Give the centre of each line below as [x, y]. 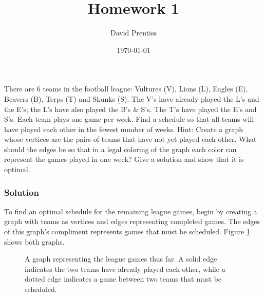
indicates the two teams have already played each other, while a [125, 269]
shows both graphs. [34, 241]
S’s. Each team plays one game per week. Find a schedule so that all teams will [129, 119]
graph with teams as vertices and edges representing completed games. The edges [132, 221]
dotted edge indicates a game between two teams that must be [123, 279]
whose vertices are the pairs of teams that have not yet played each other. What [130, 139]
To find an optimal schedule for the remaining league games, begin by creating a [131, 211]
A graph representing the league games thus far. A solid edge [121, 259]
